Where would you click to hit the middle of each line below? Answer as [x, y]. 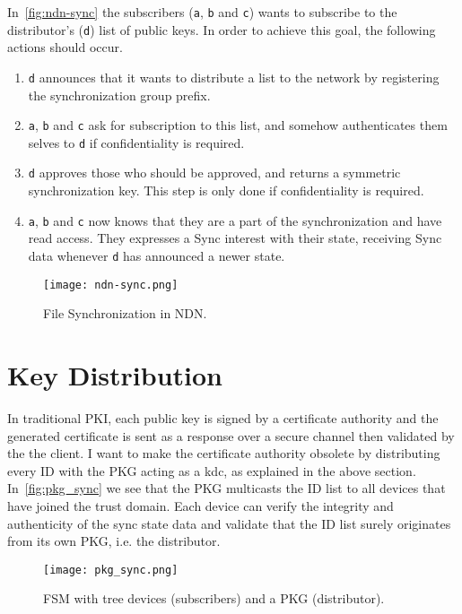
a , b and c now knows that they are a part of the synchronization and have [235, 220]
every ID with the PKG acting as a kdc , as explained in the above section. [212, 470]
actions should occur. [65, 47]
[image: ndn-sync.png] [111, 285]
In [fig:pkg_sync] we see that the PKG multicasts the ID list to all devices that [227, 488]
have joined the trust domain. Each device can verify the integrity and [200, 505]
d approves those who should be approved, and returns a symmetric [214, 173]
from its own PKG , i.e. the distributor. [114, 541]
